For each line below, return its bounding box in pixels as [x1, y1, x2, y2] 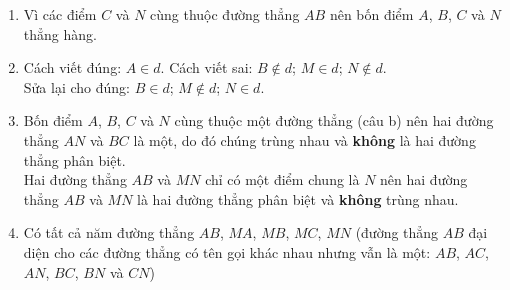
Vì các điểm [23, 4, 97, 24]
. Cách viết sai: [160, 57, 253, 78]
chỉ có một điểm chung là [205, 169, 360, 190]
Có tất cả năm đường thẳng [23, 222, 195, 243]
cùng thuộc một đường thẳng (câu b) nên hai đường [174, 110, 494, 131]
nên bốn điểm [329, 4, 414, 24]
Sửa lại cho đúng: [23, 76, 130, 97]
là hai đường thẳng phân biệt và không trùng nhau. [137, 188, 459, 209]
